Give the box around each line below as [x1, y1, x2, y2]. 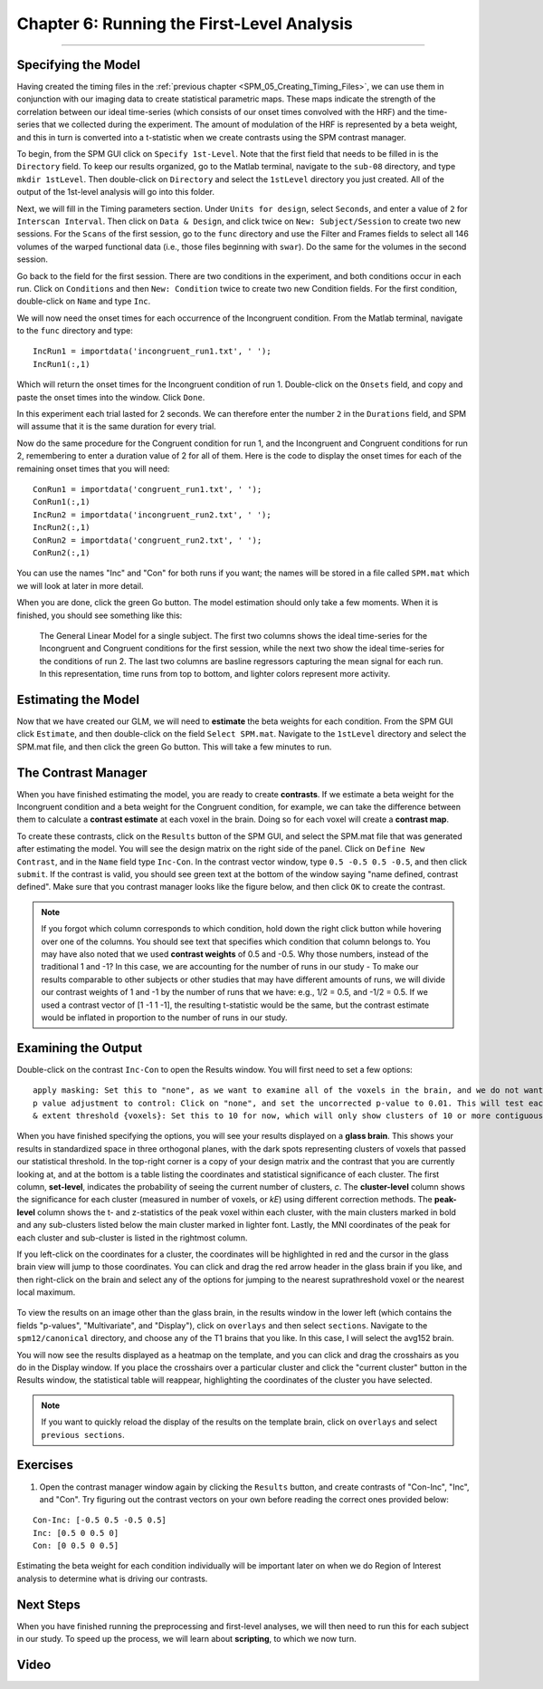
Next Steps [16, 1597, 81, 1612]
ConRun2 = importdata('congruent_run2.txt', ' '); [33, 535, 262, 545]
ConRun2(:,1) [33, 547, 90, 557]
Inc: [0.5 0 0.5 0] [33, 1528, 119, 1538]
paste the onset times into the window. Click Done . [16, 391, 205, 402]
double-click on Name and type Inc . [16, 295, 151, 307]
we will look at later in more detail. [16, 580, 144, 591]
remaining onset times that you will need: [16, 463, 170, 474]
